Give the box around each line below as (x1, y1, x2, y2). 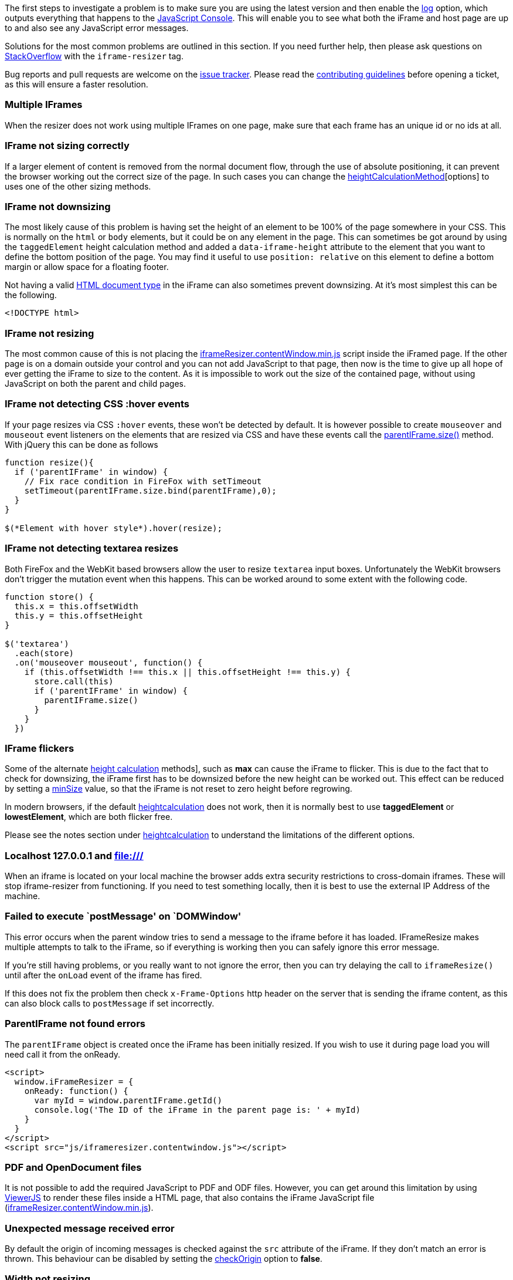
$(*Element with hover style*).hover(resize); (5, 523, 222, 533)
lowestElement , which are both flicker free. (5, 812, 173, 822)
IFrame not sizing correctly (5, 140, 130, 152)
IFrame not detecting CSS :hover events (5, 398, 190, 410)
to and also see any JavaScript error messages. (5, 23, 189, 33)
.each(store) (14, 648, 74, 658)
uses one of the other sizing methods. (5, 181, 151, 191)
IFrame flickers (5, 742, 74, 754)
